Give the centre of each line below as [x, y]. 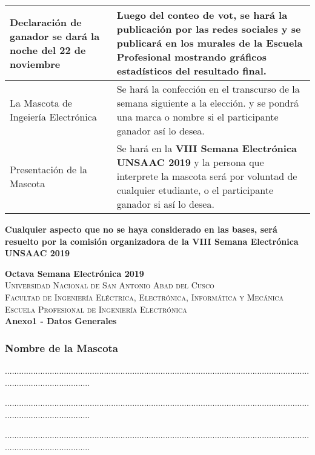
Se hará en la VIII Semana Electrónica [207, 148]
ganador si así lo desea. [165, 204]
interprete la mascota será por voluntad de [207, 176]
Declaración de [46, 22]
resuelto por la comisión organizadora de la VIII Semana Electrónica [152, 241]
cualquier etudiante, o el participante [195, 190]
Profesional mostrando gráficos [191, 57]
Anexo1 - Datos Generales [61, 321]
